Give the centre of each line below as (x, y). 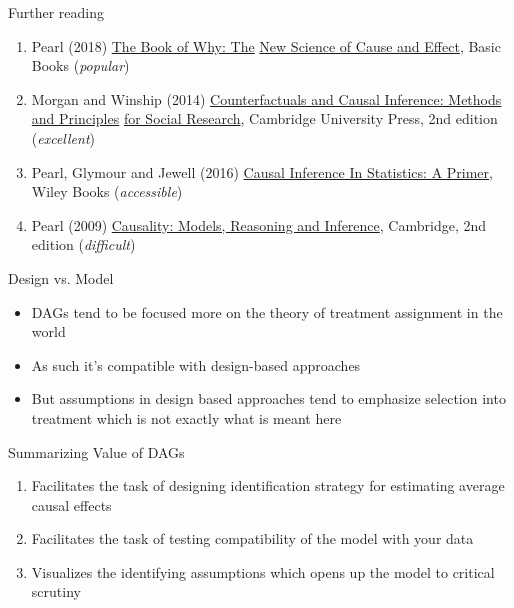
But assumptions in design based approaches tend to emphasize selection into (268, 398)
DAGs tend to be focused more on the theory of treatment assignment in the (267, 311)
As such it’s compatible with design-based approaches (196, 364)
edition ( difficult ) (83, 244)
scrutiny (56, 591)
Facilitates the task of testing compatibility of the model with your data (252, 538)
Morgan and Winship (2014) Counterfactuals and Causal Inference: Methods (266, 98)
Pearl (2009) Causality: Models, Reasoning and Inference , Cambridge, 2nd (259, 224)
